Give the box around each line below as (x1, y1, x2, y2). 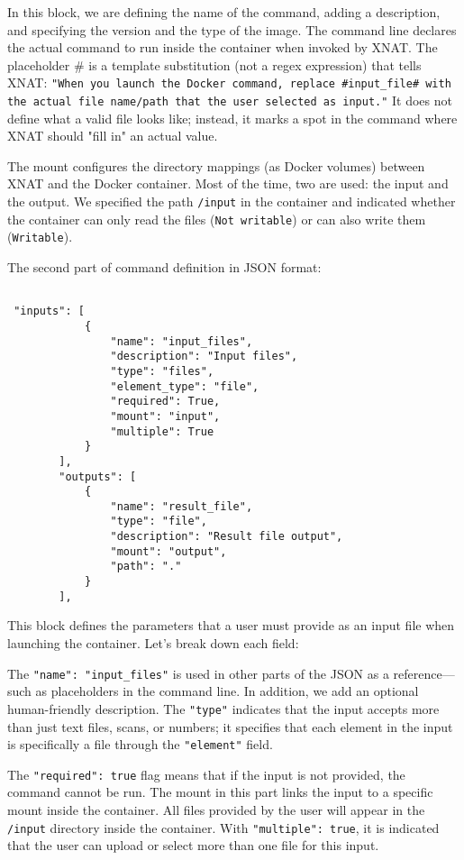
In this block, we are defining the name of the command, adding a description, (7, 3, 441, 21)
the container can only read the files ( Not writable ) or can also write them (7, 209, 426, 228)
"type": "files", (110, 364, 214, 378)
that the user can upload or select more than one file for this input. (7, 836, 379, 855)
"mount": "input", (110, 409, 221, 423)
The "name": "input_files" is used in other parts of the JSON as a (7, 663, 389, 682)
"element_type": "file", (110, 380, 259, 393)
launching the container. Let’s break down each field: (7, 634, 299, 652)
